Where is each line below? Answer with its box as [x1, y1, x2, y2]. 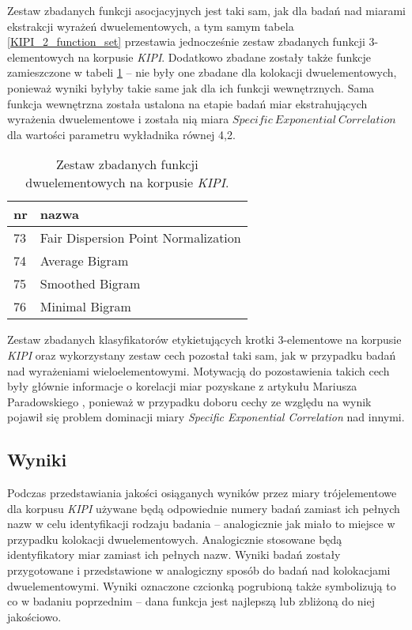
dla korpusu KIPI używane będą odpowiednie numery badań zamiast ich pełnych [7, 500, 400, 516]
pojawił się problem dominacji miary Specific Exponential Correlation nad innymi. [7, 409, 405, 425]
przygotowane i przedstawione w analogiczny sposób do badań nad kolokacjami [7, 562, 391, 579]
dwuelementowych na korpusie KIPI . [25, 173, 229, 192]
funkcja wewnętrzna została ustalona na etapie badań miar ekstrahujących [7, 95, 368, 111]
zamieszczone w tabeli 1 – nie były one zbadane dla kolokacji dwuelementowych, [7, 64, 397, 81]
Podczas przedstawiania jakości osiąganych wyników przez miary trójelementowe [7, 485, 397, 501]
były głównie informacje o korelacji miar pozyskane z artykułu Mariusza [7, 378, 357, 394]
